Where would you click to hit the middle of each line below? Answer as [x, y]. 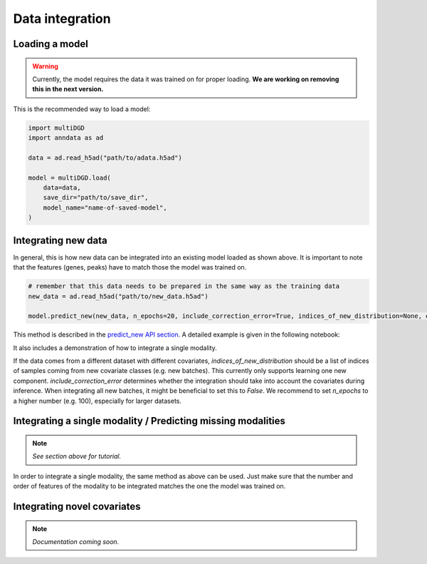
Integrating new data [60, 240]
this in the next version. [68, 89]
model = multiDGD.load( [70, 178]
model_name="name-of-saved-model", [105, 207]
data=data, [62, 188]
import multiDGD [57, 128]
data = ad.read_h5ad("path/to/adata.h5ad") [105, 158]
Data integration [62, 19]
